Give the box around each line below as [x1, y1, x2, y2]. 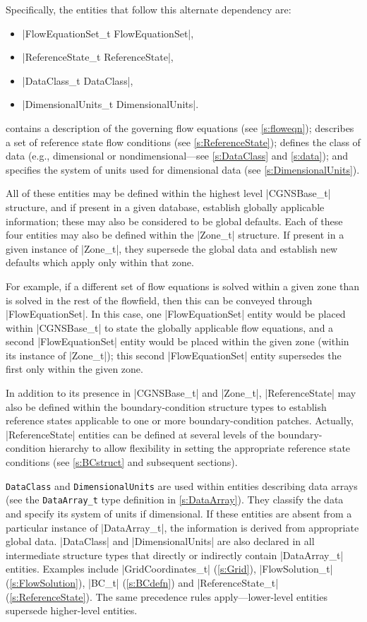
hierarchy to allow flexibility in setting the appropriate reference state [49, 441, 351, 455]
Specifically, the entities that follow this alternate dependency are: [6, 2, 291, 16]
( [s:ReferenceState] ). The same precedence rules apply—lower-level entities [6, 589, 327, 604]
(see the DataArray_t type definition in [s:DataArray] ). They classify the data [6, 492, 344, 507]
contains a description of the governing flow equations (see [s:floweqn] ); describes [6, 120, 354, 135]
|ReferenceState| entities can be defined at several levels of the [6, 426, 275, 441]
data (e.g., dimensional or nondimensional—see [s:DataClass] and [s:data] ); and [6, 148, 349, 163]
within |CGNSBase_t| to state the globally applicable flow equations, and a [6, 320, 334, 335]
